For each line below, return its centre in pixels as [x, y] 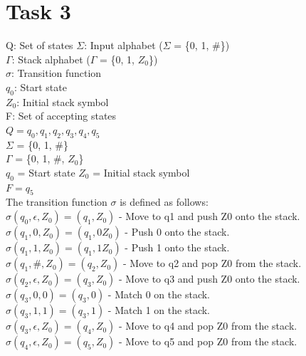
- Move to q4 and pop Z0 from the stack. [208, 326]
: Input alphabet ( [123, 45]
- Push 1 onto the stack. [177, 247]
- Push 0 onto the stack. [177, 232]
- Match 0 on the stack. [159, 294]
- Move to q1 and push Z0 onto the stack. [210, 216]
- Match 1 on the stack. [159, 310]
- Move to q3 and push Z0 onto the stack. [210, 279]
